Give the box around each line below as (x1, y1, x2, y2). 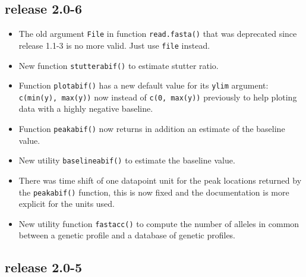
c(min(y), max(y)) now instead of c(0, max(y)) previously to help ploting (18, 90, 297, 103)
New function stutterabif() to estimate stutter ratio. (18, 59, 219, 71)
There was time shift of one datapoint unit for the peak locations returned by (18, 174, 302, 186)
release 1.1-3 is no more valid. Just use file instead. (18, 39, 210, 51)
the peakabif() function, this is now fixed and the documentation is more (18, 185, 289, 198)
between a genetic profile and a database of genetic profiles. (18, 229, 236, 241)
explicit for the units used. (18, 197, 115, 210)
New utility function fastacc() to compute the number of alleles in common (18, 217, 299, 229)
